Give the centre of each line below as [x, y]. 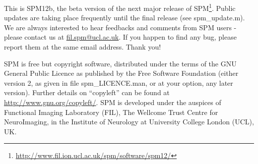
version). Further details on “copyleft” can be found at [87, 92]
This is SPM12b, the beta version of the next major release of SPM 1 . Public [120, 7]
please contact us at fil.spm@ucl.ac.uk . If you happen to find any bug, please [120, 37]
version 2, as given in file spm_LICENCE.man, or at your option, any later [119, 82]
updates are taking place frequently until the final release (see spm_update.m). [125, 18]
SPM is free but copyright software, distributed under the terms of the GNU [120, 63]
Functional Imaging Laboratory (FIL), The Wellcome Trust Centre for [111, 112]
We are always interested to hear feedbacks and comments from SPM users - [120, 27]
